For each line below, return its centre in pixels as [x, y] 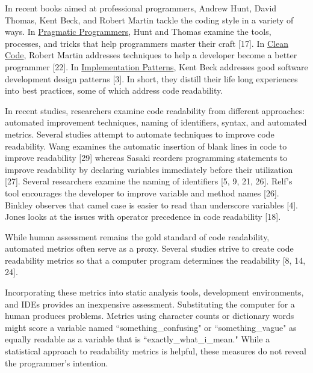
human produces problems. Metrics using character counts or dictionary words [150, 316]
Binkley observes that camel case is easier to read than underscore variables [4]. [152, 205]
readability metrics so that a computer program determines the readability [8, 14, [155, 260]
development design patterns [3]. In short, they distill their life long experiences [151, 78]
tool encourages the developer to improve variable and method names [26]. [142, 193]
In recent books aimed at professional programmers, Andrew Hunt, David [141, 8]
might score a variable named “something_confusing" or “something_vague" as [151, 327]
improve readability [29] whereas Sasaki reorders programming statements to [146, 158]
